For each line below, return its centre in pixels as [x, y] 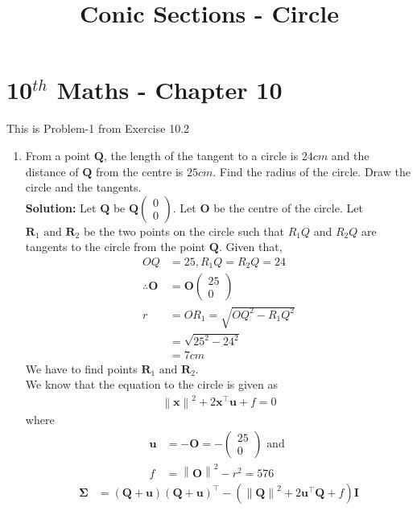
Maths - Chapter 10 [169, 90]
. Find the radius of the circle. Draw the [312, 171]
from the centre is [140, 171]
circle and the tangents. [83, 187]
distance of [52, 171]
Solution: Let [61, 207]
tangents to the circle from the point [116, 247]
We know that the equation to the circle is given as [152, 384]
